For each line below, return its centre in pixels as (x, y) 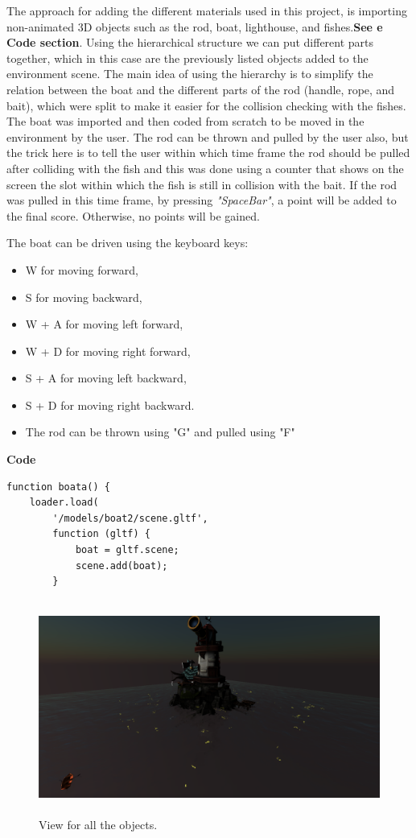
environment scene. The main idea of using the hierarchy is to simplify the (190, 74)
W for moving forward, (82, 269)
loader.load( (64, 503)
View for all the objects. (98, 824)
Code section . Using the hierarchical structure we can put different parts (190, 42)
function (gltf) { (101, 534)
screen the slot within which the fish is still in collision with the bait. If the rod (202, 184)
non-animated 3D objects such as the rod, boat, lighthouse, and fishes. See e (195, 26)
